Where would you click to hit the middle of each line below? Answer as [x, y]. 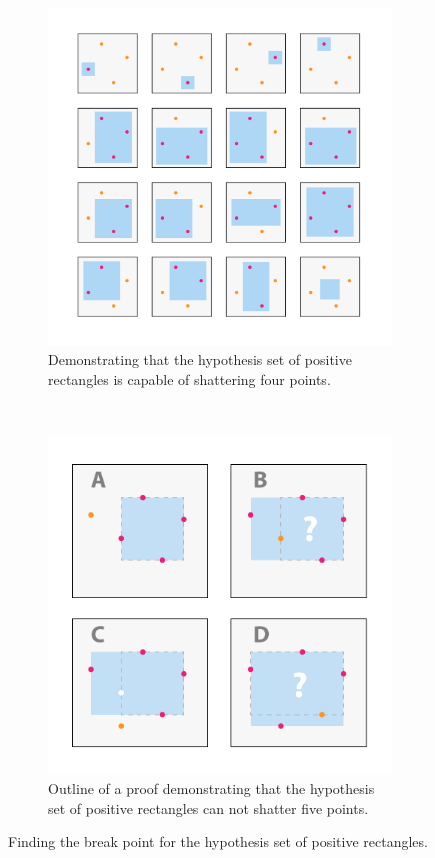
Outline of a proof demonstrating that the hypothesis [211, 788]
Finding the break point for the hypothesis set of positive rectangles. [218, 841]
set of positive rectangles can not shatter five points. [208, 807]
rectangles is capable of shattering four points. [189, 378]
